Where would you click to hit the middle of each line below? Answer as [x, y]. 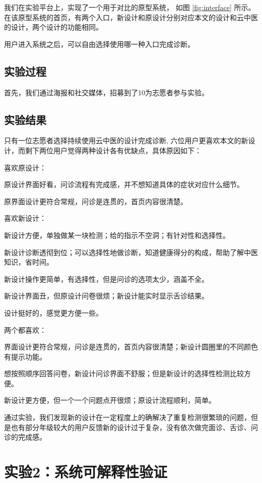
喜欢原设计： [25, 167]
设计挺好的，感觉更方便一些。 [53, 312]
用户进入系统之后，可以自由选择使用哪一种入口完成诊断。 [99, 44]
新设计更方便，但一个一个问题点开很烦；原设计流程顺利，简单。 [110, 400]
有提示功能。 [25, 356]
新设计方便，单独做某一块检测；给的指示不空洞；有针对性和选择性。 [117, 235]
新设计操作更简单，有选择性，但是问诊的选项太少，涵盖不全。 [106, 279]
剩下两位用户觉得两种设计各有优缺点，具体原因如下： [113, 150]
